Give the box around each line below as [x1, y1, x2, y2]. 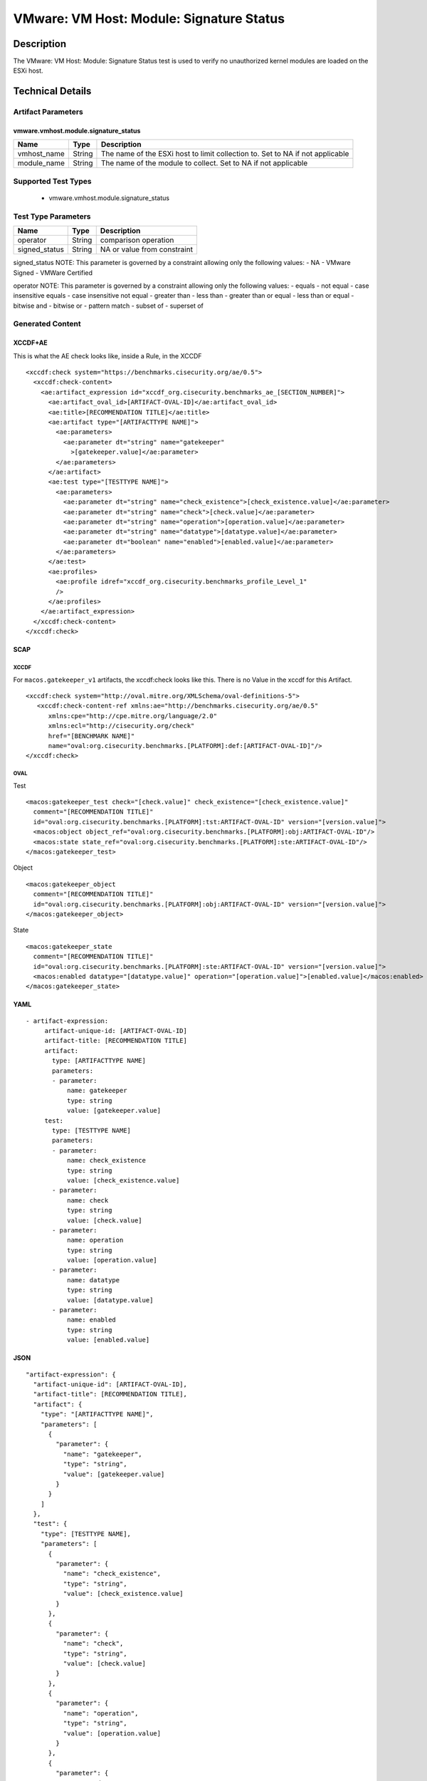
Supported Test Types [13, 176, 92, 186]
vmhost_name [17, 149, 65, 159]
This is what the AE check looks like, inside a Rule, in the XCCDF [13, 351, 202, 360]
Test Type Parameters [13, 211, 91, 221]
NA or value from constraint [100, 244, 194, 254]
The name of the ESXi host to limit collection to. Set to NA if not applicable [100, 149, 349, 159]
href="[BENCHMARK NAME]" [48, 732, 135, 740]
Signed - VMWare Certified [13, 268, 93, 277]
